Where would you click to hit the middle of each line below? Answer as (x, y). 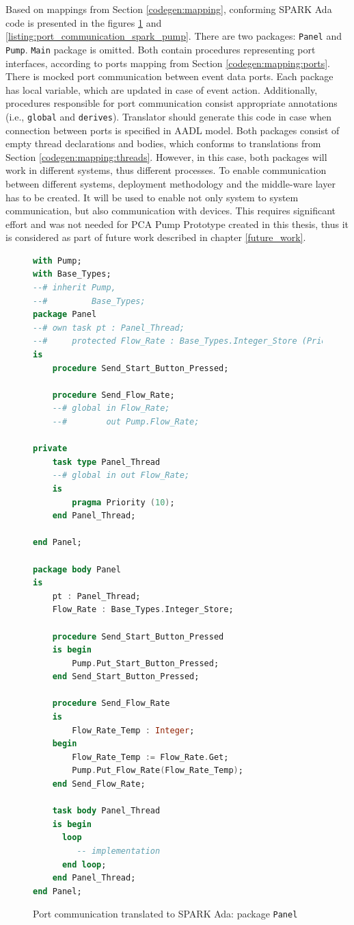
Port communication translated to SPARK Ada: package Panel (165, 914)
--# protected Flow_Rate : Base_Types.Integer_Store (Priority (190, 341)
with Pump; (57, 261)
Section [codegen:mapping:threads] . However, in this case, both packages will (166, 156)
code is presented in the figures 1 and (84, 22)
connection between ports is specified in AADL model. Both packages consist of (173, 130)
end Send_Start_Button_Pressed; (126, 677)
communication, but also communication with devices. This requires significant (171, 211)
